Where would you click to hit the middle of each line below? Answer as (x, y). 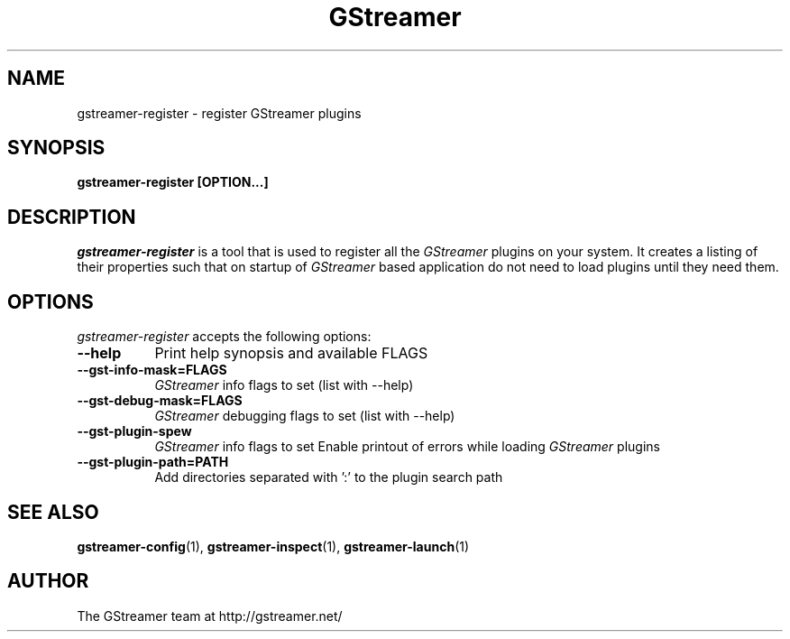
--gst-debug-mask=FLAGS (160, 401)
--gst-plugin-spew (134, 431)
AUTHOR (48, 581)
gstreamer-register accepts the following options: (224, 337)
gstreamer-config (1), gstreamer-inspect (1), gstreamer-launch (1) (273, 546)
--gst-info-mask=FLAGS (152, 370)
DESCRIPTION (72, 217)
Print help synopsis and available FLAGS (291, 353)
